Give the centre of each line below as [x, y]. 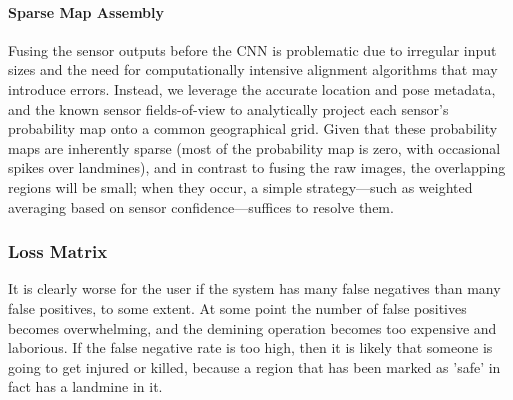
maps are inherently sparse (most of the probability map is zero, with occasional [254, 147]
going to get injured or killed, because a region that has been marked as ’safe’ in [254, 366]
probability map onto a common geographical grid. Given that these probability [253, 128]
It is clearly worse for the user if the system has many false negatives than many [254, 288]
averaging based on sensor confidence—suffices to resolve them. [201, 206]
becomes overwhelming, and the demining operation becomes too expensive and [252, 327]
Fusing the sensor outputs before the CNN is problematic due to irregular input [252, 49]
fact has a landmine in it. [85, 386]
